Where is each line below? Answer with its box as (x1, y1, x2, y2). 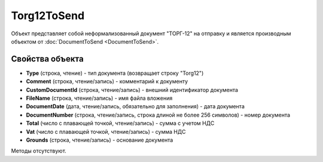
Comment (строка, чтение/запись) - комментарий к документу (26, 78, 188, 85)
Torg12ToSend (11, 9, 85, 22)
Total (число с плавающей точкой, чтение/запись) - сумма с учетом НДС (26, 120, 215, 127)
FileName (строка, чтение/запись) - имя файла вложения (26, 94, 173, 102)
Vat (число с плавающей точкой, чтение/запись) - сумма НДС (26, 128, 186, 135)
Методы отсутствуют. (11, 147, 67, 155)
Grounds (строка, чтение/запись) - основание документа (26, 136, 173, 143)
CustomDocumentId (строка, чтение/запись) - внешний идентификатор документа (26, 86, 239, 93)
